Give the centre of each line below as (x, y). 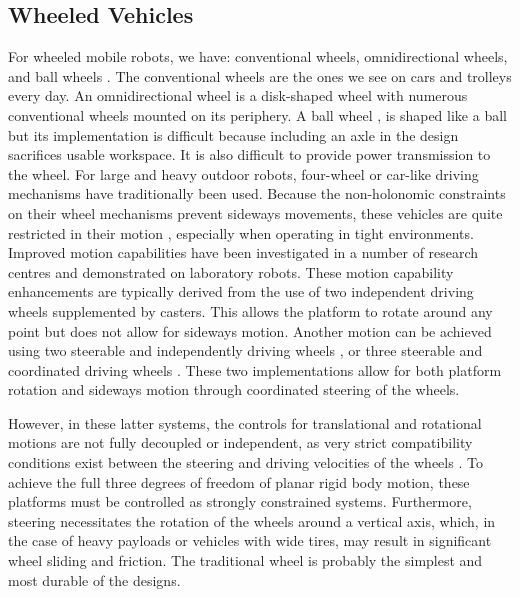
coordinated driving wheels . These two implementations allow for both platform (255, 369)
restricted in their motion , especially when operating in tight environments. (241, 232)
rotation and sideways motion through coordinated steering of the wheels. (234, 389)
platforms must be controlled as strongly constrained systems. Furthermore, (240, 501)
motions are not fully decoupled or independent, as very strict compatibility (240, 442)
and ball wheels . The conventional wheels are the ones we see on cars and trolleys (260, 75)
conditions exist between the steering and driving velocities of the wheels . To (245, 462)
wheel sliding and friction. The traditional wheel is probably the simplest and (245, 560)
